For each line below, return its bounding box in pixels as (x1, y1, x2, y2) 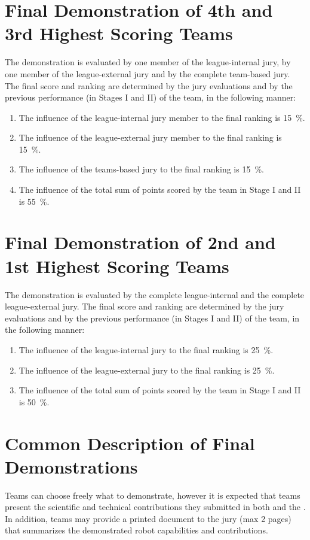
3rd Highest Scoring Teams (5, 21, 233, 45)
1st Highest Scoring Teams (5, 253, 229, 278)
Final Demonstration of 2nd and (5, 230, 276, 254)
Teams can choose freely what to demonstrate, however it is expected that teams (5, 489, 300, 501)
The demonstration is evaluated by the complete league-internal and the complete (5, 288, 305, 301)
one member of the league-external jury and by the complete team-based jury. (5, 67, 290, 80)
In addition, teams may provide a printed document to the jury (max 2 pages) (5, 512, 291, 524)
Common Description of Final (5, 430, 255, 455)
